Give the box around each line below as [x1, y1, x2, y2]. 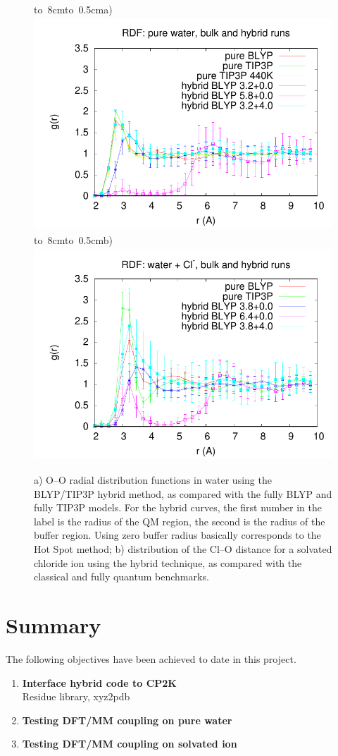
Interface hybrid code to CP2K [22, 675, 177, 690]
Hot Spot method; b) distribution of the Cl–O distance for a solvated [34, 542, 332, 556]
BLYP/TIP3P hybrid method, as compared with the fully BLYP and [34, 486, 332, 501]
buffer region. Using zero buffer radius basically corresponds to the [34, 528, 321, 542]
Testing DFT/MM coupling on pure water [22, 712, 232, 727]
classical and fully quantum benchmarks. [34, 569, 209, 584]
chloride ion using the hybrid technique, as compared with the [34, 555, 302, 570]
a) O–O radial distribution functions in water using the [34, 472, 272, 487]
